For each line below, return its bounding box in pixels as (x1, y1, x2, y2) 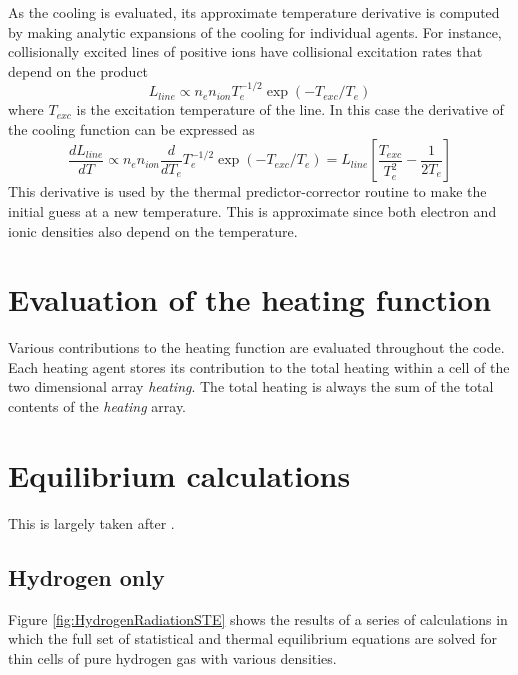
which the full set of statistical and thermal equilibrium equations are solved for (8, 628, 498, 649)
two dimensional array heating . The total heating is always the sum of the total (8, 376, 494, 397)
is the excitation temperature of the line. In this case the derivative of (76, 99, 504, 120)
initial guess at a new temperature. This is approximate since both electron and (8, 200, 497, 221)
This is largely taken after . (8, 512, 175, 533)
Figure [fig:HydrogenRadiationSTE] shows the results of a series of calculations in (8, 608, 508, 629)
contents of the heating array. (8, 396, 187, 417)
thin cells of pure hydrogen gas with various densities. (8, 647, 337, 668)
